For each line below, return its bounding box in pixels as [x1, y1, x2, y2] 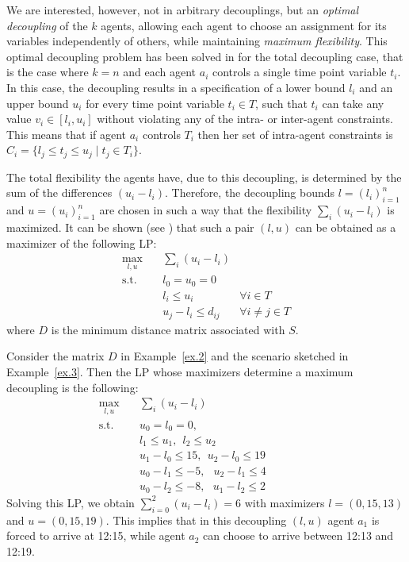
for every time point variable [86, 94, 224, 111]
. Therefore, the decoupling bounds [164, 184, 335, 201]
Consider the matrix [6, 348, 105, 364]
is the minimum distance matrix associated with [51, 321, 285, 337]
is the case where [6, 64, 89, 80]
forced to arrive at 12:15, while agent [6, 527, 185, 544]
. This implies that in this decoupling [105, 511, 287, 528]
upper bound [6, 94, 69, 111]
